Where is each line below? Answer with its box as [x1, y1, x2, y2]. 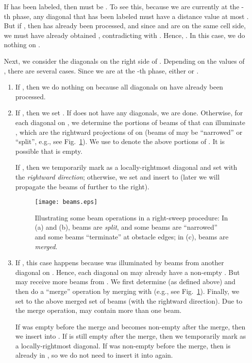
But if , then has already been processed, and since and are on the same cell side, [4, 20, 246, 31]
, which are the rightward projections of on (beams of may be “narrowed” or [15, 127, 242, 137]
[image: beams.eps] [34, 199, 98, 206]
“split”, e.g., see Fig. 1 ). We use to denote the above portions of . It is [15, 136, 225, 146]
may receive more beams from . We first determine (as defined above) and [15, 276, 235, 287]
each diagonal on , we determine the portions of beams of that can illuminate [15, 117, 245, 127]
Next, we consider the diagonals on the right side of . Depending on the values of [4, 55, 245, 66]
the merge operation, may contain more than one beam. [15, 305, 182, 315]
